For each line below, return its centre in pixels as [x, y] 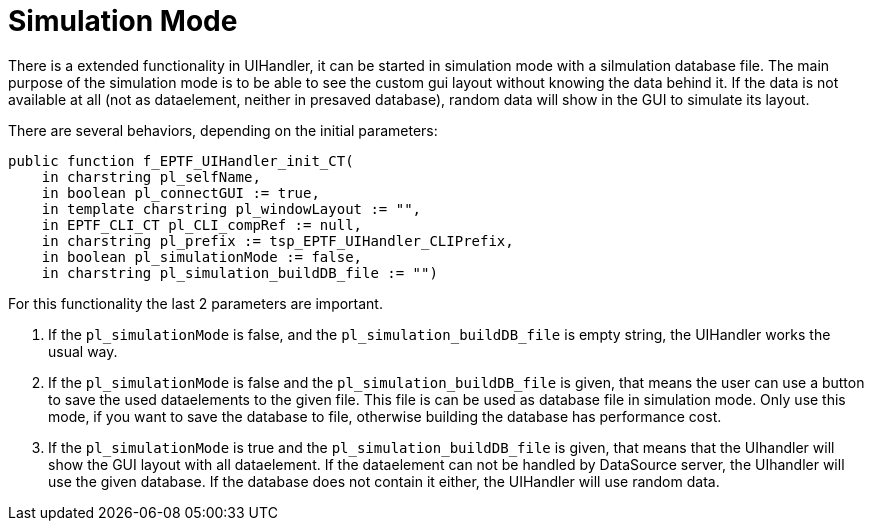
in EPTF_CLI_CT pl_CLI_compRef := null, [202, 224]
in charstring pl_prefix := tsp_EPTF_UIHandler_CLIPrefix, [277, 240]
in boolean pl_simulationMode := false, [202, 256]
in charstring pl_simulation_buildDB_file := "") [239, 272]
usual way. [83, 351]
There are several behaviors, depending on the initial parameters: [223, 130]
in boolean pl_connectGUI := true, [180, 192]
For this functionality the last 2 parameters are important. [195, 303]
